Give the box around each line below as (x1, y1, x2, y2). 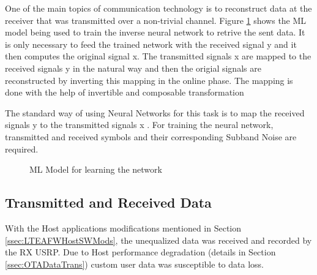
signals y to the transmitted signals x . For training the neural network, (5, 118, 274, 131)
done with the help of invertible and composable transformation (5, 86, 244, 99)
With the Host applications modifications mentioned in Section (5, 221, 242, 234)
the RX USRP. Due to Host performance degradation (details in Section (5, 246, 276, 258)
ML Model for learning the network (29, 163, 162, 176)
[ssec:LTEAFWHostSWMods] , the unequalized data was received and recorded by (5, 233, 312, 246)
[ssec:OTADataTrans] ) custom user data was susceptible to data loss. (5, 257, 264, 270)
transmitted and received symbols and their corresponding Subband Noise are (5, 130, 297, 143)
